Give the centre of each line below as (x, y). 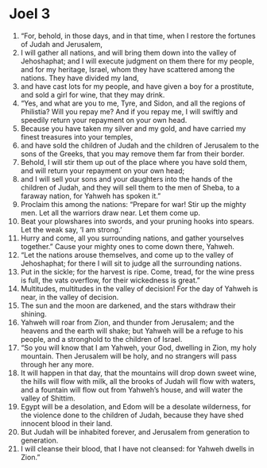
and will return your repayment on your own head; (103, 171)
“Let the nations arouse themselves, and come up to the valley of (127, 255)
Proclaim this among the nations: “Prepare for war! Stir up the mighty (133, 204)
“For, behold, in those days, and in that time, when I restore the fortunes (138, 36)
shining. (33, 313)
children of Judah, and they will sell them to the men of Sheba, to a (130, 187)
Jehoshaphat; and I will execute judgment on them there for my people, (137, 61)
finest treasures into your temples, (77, 136)
